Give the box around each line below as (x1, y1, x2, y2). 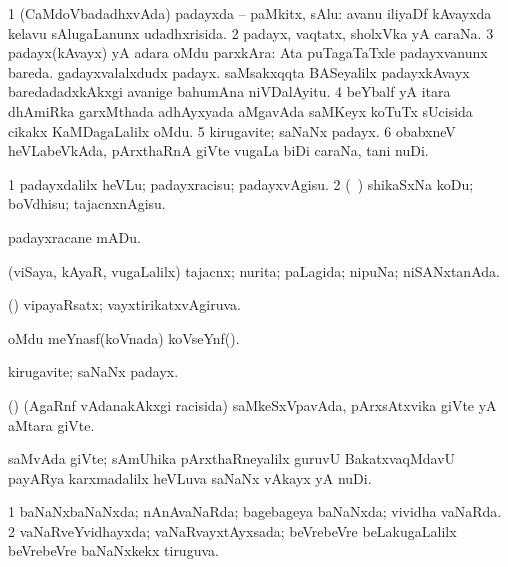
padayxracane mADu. (8, 226, 141, 247)
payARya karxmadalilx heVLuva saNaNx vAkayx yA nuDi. (8, 467, 372, 488)
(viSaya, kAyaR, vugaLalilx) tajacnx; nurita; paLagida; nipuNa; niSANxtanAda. (8, 260, 500, 281)
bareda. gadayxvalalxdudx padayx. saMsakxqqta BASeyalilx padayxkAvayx (8, 61, 470, 82)
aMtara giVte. (8, 414, 95, 435)
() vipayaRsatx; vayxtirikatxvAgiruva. (8, 294, 241, 315)
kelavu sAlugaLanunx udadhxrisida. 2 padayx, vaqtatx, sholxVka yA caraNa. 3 (8, 22, 494, 43)
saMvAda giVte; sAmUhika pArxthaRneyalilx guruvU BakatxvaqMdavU (8, 448, 456, 469)
